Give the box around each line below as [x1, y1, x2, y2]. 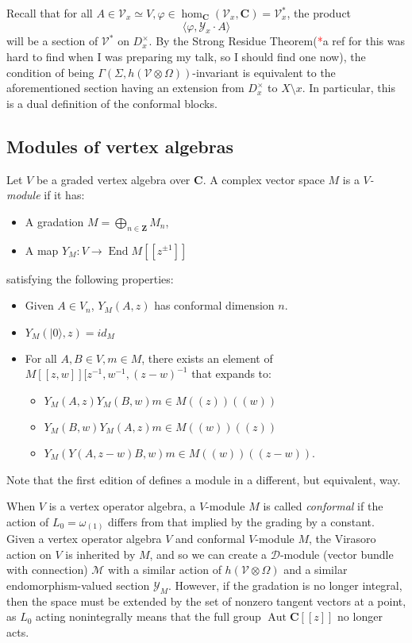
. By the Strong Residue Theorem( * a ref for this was [148, 33, 405, 49]
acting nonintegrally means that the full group [36, 608, 261, 625]
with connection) [6, 561, 88, 578]
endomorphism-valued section [6, 577, 150, 593]
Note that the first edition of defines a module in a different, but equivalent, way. [6, 471, 401, 487]
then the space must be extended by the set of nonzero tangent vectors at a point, [6, 592, 406, 609]
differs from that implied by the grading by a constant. [108, 513, 375, 529]
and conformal [175, 530, 245, 547]
